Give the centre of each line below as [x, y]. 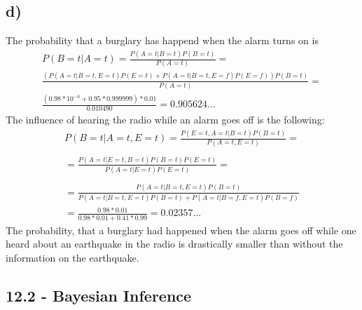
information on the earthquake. [72, 257]
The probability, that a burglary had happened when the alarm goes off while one [181, 230]
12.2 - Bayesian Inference [99, 295]
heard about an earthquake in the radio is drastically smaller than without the [174, 244]
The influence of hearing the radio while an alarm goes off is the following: [165, 120]
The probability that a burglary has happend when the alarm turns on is [162, 40]
